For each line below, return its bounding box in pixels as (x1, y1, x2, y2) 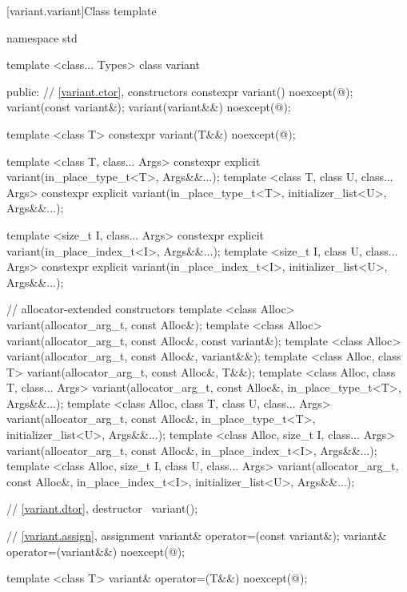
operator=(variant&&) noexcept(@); (6, 542, 185, 559)
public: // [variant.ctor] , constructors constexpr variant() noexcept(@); (6, 83, 353, 99)
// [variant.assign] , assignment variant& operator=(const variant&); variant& (6, 527, 387, 544)
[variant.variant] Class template (6, 2, 157, 18)
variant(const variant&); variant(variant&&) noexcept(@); (6, 99, 291, 115)
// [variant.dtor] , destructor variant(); (6, 500, 198, 517)
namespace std (6, 29, 78, 46)
